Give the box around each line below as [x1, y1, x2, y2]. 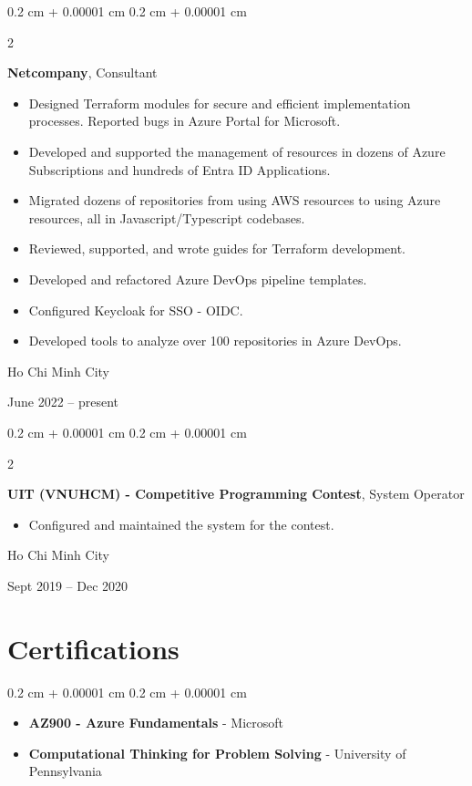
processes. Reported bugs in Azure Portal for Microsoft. [28, 111, 341, 130]
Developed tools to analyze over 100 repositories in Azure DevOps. [28, 331, 402, 350]
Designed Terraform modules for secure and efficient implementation [28, 93, 411, 112]
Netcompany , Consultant [7, 63, 158, 82]
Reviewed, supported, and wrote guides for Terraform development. [28, 239, 406, 258]
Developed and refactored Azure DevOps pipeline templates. [28, 269, 367, 288]
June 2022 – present [7, 392, 119, 411]
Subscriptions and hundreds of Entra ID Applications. [28, 160, 331, 179]
